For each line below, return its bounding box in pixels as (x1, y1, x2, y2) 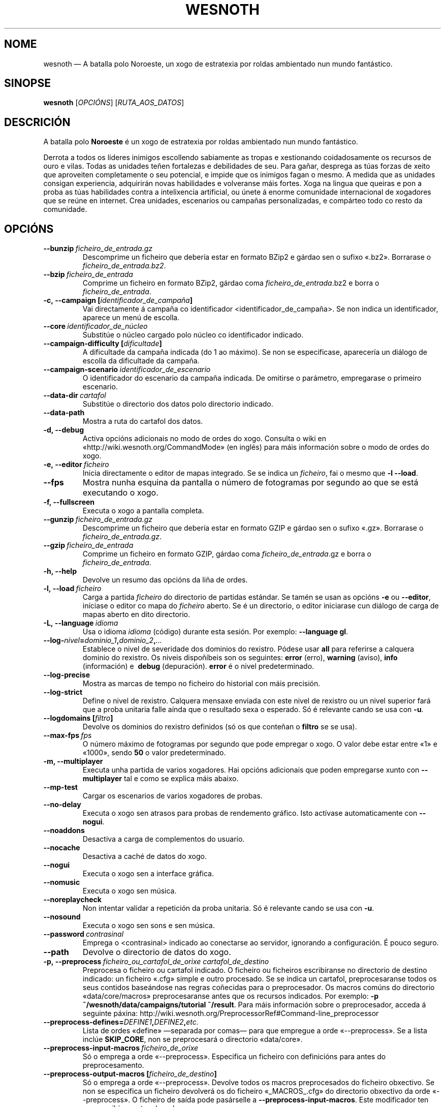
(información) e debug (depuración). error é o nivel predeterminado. (82, 662, 314, 671)
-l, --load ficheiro (43, 584, 102, 593)
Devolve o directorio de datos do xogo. (82, 947, 231, 958)
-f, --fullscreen (43, 498, 95, 507)
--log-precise (43, 670, 90, 680)
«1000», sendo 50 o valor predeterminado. (82, 748, 226, 757)
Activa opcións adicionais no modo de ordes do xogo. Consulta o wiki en (82, 434, 326, 443)
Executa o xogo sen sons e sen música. (82, 921, 215, 930)
